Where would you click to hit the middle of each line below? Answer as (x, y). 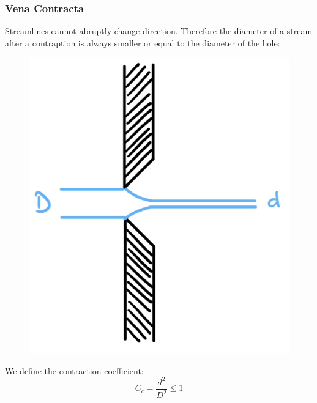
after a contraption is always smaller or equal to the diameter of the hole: (143, 43)
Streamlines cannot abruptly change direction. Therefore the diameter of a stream (159, 31)
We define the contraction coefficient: (74, 370)
